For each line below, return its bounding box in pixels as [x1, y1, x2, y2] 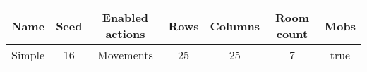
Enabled [102, 9, 149, 25]
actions [105, 25, 145, 42]
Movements [97, 47, 153, 63]
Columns [210, 17, 260, 34]
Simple [11, 47, 45, 63]
